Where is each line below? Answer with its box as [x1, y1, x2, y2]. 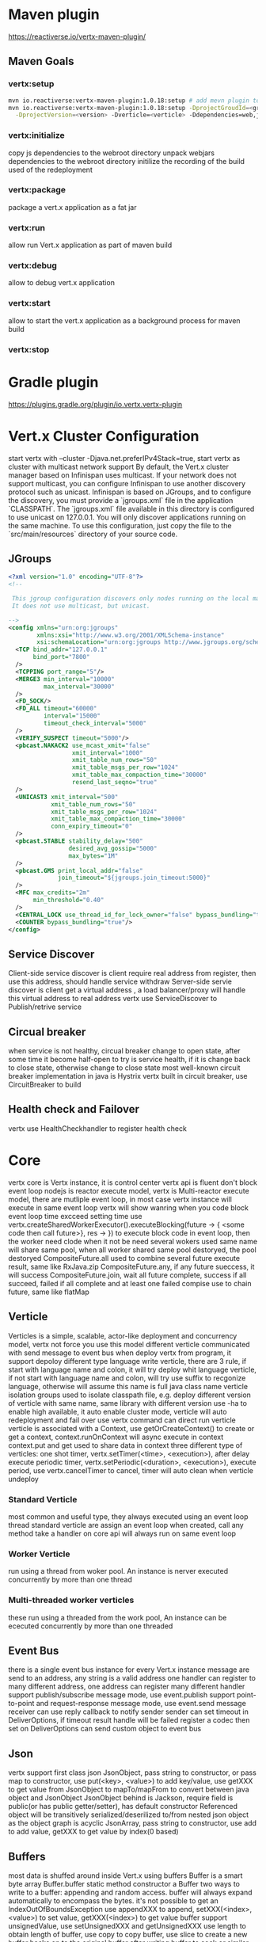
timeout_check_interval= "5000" [43, 719, 147, 728]
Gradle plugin [8, 373, 99, 391]
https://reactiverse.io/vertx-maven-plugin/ [8, 32, 146, 41]
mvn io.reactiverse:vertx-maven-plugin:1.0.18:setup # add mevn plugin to [8, 97, 260, 105]
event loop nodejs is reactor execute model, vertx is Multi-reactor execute [8, 1186, 249, 1195]
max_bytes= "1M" [68, 851, 119, 860]
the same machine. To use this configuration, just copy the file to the [8, 520, 232, 530]
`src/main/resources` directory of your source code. [8, 529, 178, 539]
